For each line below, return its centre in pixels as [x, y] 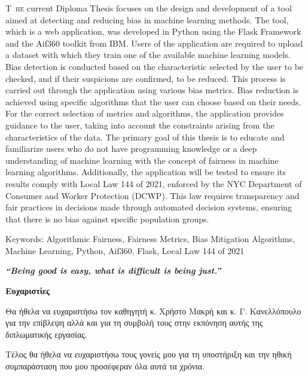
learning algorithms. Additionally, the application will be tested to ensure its [146, 172]
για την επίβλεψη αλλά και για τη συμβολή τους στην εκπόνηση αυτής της [134, 322]
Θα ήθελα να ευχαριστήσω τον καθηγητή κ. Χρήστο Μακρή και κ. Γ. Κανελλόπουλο [153, 311]
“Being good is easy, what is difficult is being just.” [113, 270]
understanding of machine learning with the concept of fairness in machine [142, 160]
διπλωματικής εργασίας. [46, 334]
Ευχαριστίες [28, 291]
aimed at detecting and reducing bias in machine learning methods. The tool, [147, 19]
